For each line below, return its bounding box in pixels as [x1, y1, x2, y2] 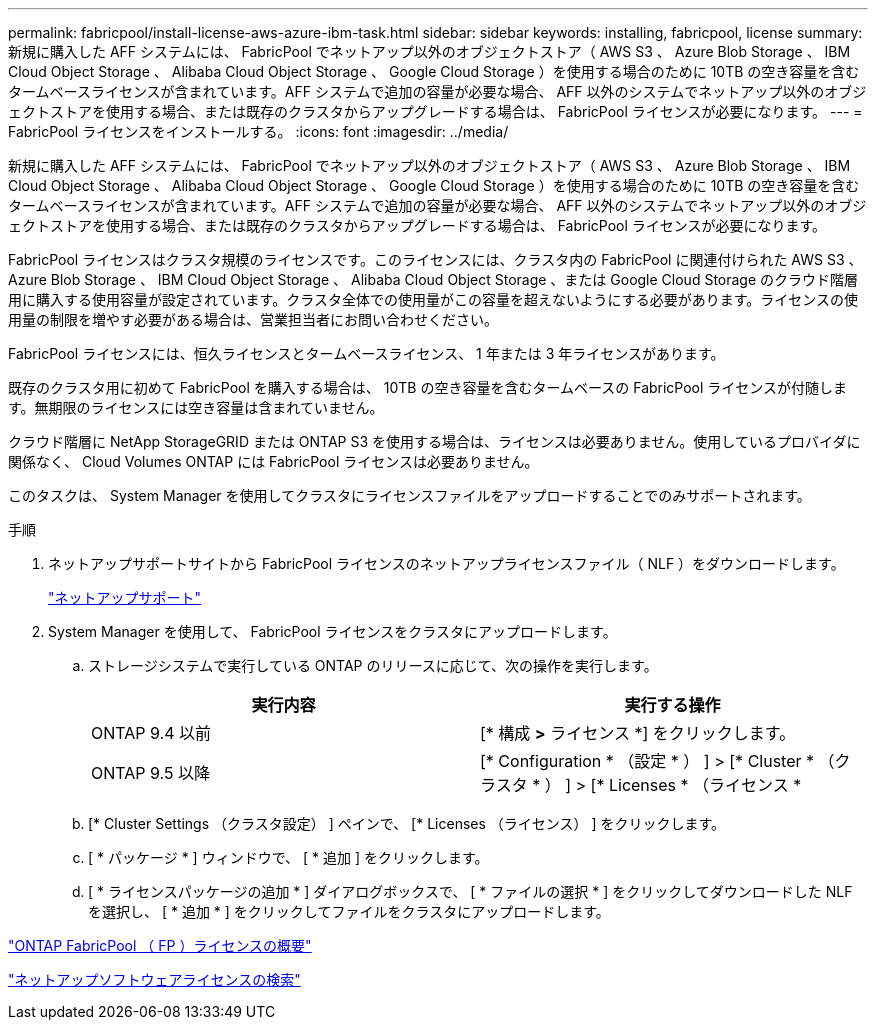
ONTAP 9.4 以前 [91, 723, 211, 743]
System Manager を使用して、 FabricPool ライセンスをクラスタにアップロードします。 [48, 623, 617, 640]
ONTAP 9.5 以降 [91, 763, 210, 783]
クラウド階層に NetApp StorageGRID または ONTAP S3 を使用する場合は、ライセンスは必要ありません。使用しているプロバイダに [8, 433, 861, 450]
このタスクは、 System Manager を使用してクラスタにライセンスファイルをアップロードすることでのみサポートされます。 [8, 487, 811, 504]
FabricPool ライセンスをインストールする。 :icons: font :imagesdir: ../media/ [8, 123, 509, 140]
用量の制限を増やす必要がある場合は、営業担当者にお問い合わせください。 [8, 311, 498, 328]
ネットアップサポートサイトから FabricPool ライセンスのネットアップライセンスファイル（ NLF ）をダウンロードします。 [48, 555, 845, 572]
